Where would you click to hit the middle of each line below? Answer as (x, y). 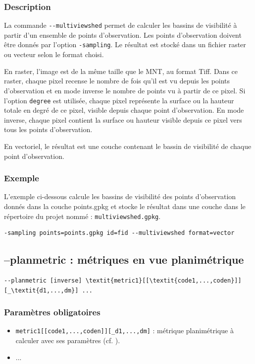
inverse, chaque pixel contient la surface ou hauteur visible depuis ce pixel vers (123, 119)
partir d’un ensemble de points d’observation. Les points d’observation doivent (123, 35)
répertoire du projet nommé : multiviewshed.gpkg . (82, 216)
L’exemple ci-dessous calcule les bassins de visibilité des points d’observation (120, 196)
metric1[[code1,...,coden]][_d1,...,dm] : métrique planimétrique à (125, 330)
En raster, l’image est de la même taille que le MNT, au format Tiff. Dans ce (121, 71)
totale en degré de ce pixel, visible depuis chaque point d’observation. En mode (124, 110)
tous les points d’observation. (48, 129)
